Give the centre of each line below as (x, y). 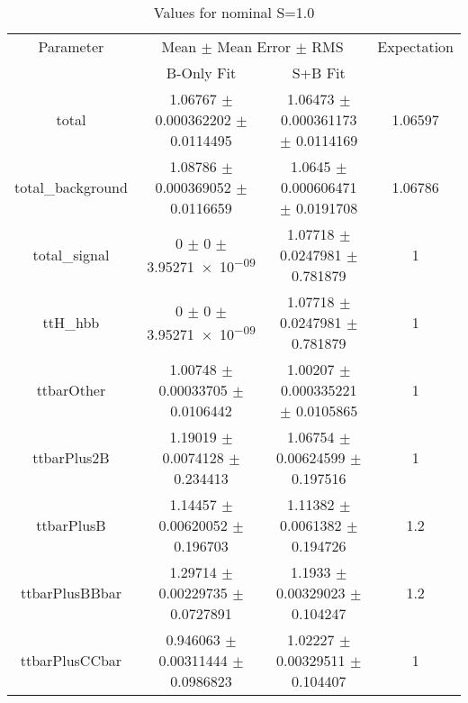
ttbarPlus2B (71, 457)
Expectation (415, 46)
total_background (71, 187)
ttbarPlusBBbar (71, 593)
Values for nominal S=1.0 (234, 12)
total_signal (71, 255)
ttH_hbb (71, 322)
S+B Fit (319, 73)
